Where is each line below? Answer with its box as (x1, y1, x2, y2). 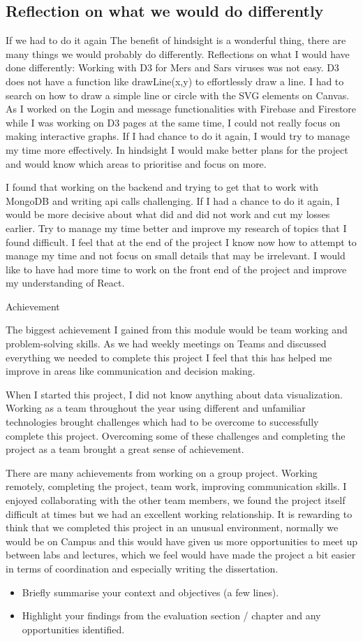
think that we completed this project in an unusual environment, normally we (6, 520, 339, 535)
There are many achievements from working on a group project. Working (6, 465, 318, 480)
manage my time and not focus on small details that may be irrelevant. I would (6, 248, 346, 263)
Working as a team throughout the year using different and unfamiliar (6, 401, 306, 415)
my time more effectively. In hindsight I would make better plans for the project (6, 142, 348, 157)
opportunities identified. (22, 621, 125, 636)
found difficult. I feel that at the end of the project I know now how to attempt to (6, 234, 357, 249)
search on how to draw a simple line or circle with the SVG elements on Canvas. (6, 87, 350, 102)
